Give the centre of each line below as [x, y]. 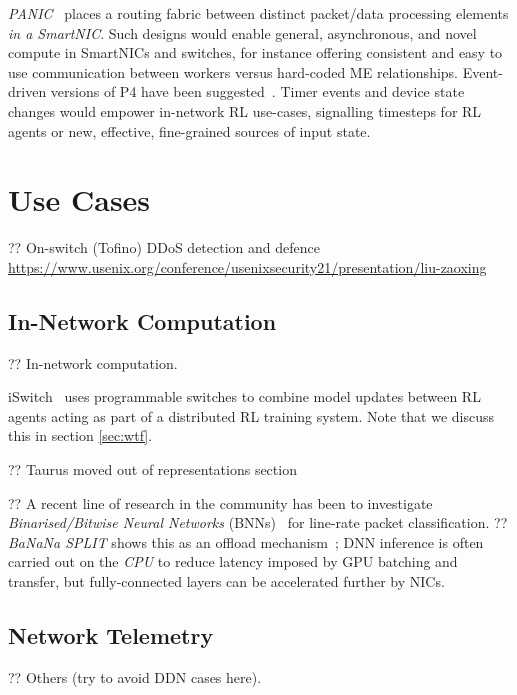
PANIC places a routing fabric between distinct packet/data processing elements [258, 13]
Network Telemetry [111, 635]
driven [27, 91]
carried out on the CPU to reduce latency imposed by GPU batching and [233, 561]
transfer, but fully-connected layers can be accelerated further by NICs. [226, 581]
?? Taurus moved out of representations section [152, 469]
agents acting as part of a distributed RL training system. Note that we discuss [251, 415]
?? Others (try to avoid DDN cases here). [135, 676]
